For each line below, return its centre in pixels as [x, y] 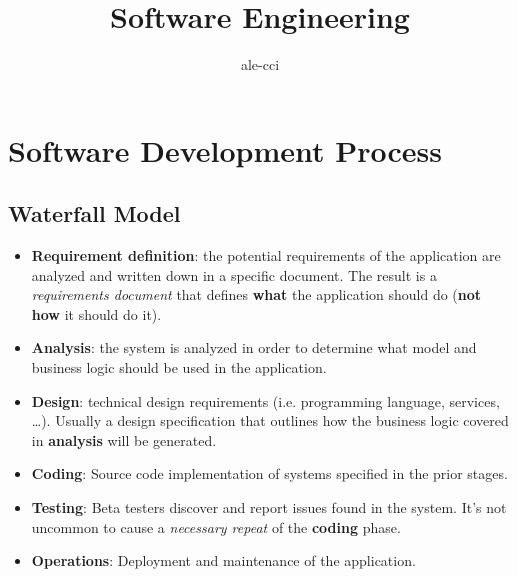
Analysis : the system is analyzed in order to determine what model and [254, 347]
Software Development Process [225, 149]
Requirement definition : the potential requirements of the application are [266, 255]
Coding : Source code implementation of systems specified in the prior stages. [269, 473]
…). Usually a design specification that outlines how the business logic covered [270, 420]
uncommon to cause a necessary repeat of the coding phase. [216, 526]
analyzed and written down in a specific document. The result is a [234, 274]
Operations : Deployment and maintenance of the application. [223, 560]
